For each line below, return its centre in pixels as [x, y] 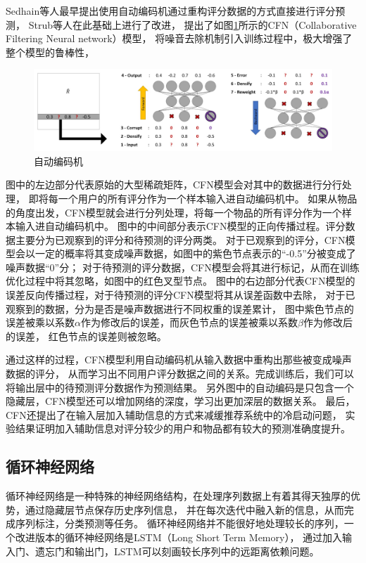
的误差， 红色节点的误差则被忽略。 [86, 336]
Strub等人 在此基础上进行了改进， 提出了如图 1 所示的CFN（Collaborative [193, 24]
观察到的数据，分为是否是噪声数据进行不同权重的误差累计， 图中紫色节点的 [180, 308]
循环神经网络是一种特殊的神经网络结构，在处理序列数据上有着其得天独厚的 [178, 496]
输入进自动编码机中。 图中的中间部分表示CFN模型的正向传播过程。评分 [180, 226]
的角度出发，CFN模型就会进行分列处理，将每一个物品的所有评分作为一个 [174, 212]
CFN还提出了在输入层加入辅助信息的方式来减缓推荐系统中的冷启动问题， [174, 414]
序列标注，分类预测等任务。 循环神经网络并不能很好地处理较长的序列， [179, 523]
